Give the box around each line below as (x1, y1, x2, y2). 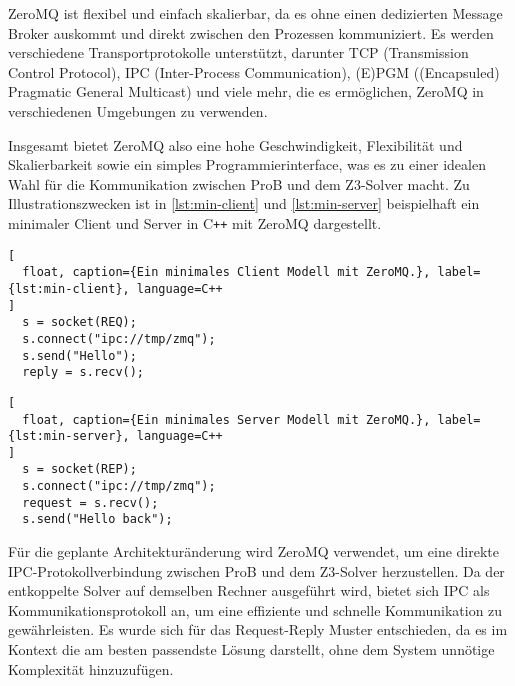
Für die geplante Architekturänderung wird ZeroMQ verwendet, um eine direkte (8, 541, 500, 562)
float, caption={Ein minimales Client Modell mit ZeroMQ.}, (22, 265, 431, 280)
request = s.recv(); (22, 495, 159, 510)
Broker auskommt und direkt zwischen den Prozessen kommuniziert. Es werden (8, 22, 494, 43)
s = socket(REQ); (22, 315, 137, 330)
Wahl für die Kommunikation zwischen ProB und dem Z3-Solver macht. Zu (8, 173, 470, 194)
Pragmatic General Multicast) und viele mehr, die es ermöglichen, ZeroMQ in (8, 81, 484, 102)
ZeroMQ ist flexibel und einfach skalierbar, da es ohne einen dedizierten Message (8, 3, 503, 23)
